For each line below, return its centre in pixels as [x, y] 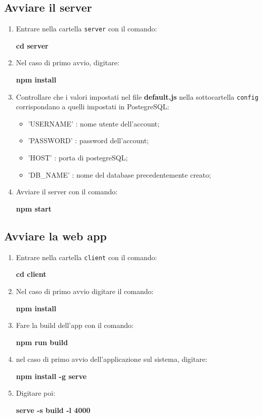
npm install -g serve [51, 376]
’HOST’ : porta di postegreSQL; [78, 158]
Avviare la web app [55, 236]
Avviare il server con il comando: [67, 192]
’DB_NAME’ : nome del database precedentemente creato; [120, 174]
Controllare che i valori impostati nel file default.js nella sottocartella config [137, 96]
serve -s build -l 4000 [53, 410]
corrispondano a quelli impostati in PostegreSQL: [93, 107]
